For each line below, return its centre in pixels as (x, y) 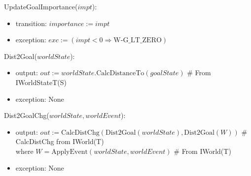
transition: (31, 23)
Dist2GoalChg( (27, 115)
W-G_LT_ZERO (138, 41)
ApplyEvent (70, 152)
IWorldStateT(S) (41, 82)
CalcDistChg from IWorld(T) (60, 141)
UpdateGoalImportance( (41, 6)
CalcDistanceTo (120, 73)
